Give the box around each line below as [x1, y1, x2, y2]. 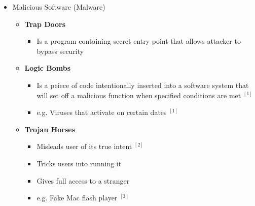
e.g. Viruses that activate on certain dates [37, 107, 167, 117]
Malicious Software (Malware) [12, 2, 105, 12]
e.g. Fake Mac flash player [37, 192, 118, 203]
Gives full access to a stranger [37, 175, 130, 186]
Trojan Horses [24, 124, 76, 134]
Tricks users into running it [37, 158, 122, 168]
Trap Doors [24, 18, 66, 29]
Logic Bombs [24, 63, 71, 73]
